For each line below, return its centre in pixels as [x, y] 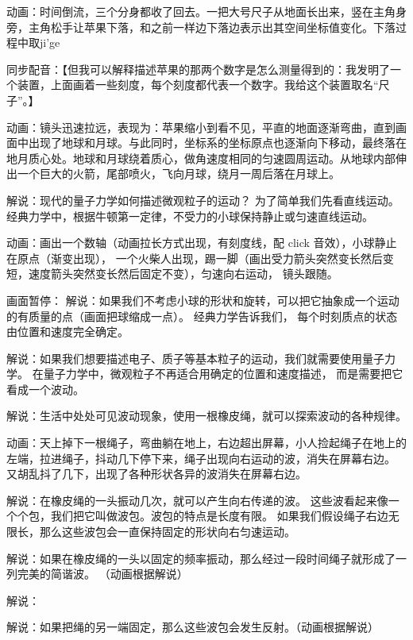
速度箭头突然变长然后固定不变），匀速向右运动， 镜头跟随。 [183, 274]
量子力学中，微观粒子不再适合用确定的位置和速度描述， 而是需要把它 [223, 374]
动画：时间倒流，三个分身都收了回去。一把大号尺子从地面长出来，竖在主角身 [206, 11]
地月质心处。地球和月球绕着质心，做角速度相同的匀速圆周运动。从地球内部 [201, 158]
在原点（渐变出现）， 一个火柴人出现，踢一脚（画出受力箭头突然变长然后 [195, 258]
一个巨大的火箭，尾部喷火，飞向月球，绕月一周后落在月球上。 [178, 173]
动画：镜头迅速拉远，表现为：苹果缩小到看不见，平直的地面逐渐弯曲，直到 [201, 127]
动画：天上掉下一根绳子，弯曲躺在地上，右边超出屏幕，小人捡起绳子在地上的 [206, 443]
